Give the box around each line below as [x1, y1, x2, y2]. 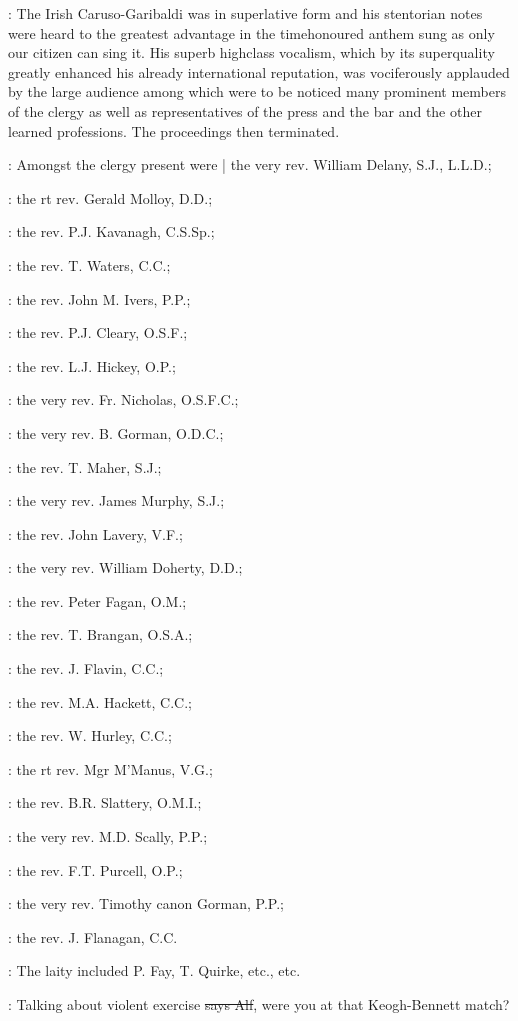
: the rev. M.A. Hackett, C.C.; [8, 691, 192, 712]
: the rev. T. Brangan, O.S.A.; [8, 624, 193, 645]
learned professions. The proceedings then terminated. [8, 120, 340, 141]
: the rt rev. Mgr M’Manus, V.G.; [8, 758, 213, 779]
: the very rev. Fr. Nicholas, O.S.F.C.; [8, 389, 239, 410]
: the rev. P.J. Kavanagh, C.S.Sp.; [8, 221, 215, 242]
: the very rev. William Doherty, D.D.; [8, 557, 243, 578]
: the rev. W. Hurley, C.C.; [8, 725, 172, 746]
